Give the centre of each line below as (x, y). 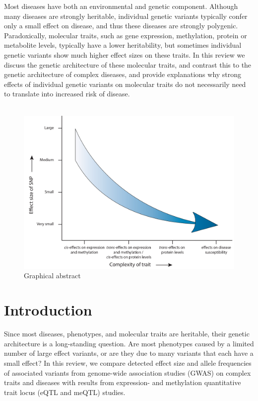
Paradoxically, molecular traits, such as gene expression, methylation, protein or (126, 35)
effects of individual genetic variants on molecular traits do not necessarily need (125, 84)
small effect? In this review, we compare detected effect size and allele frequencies (128, 362)
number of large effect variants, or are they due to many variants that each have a (129, 353)
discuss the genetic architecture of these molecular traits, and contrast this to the (128, 64)
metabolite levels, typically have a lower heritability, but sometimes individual (123, 45)
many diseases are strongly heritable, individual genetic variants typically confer (126, 16)
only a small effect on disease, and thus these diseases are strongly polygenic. (121, 26)
